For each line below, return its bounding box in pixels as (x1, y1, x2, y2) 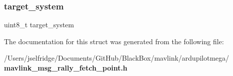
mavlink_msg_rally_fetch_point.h (4, 63, 128, 73)
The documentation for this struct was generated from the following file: (4, 36, 224, 46)
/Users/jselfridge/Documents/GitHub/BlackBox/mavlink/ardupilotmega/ (4, 53, 230, 63)
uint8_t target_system (4, 19, 74, 30)
